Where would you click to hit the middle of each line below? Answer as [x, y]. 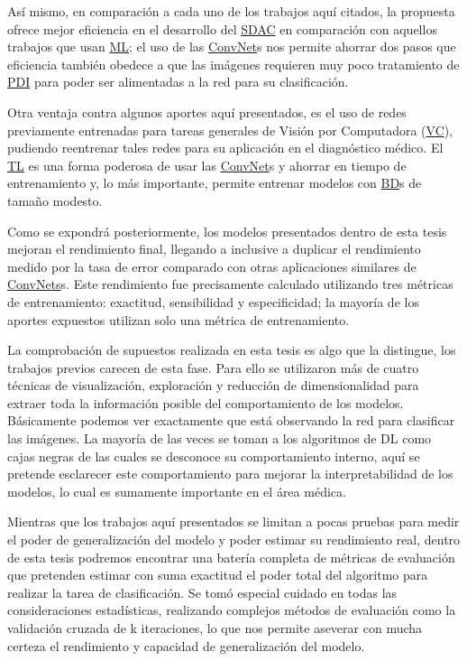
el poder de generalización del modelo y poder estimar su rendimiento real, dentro [234, 540]
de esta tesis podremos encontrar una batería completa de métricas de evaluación [231, 557]
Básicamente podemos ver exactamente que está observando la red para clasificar [231, 420]
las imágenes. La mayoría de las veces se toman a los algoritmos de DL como [220, 438]
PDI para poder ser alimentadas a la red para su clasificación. [178, 82]
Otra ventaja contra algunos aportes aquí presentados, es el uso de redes [207, 112]
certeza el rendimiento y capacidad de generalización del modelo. [186, 645]
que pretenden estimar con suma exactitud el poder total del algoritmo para [218, 575]
